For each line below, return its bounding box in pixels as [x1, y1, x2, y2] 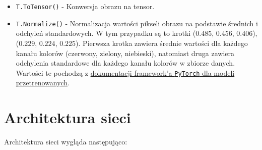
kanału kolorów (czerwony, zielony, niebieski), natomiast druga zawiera [16, 47, 234, 58]
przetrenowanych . [16, 77, 70, 88]
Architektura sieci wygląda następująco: [4, 136, 127, 147]
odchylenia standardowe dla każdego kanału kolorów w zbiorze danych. [16, 58, 235, 68]
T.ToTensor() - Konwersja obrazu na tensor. [16, 1, 155, 11]
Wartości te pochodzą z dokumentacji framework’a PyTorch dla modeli [16, 67, 235, 78]
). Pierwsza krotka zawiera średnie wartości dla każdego [76, 37, 248, 48]
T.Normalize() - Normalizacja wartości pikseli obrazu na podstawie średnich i [16, 18, 258, 28]
